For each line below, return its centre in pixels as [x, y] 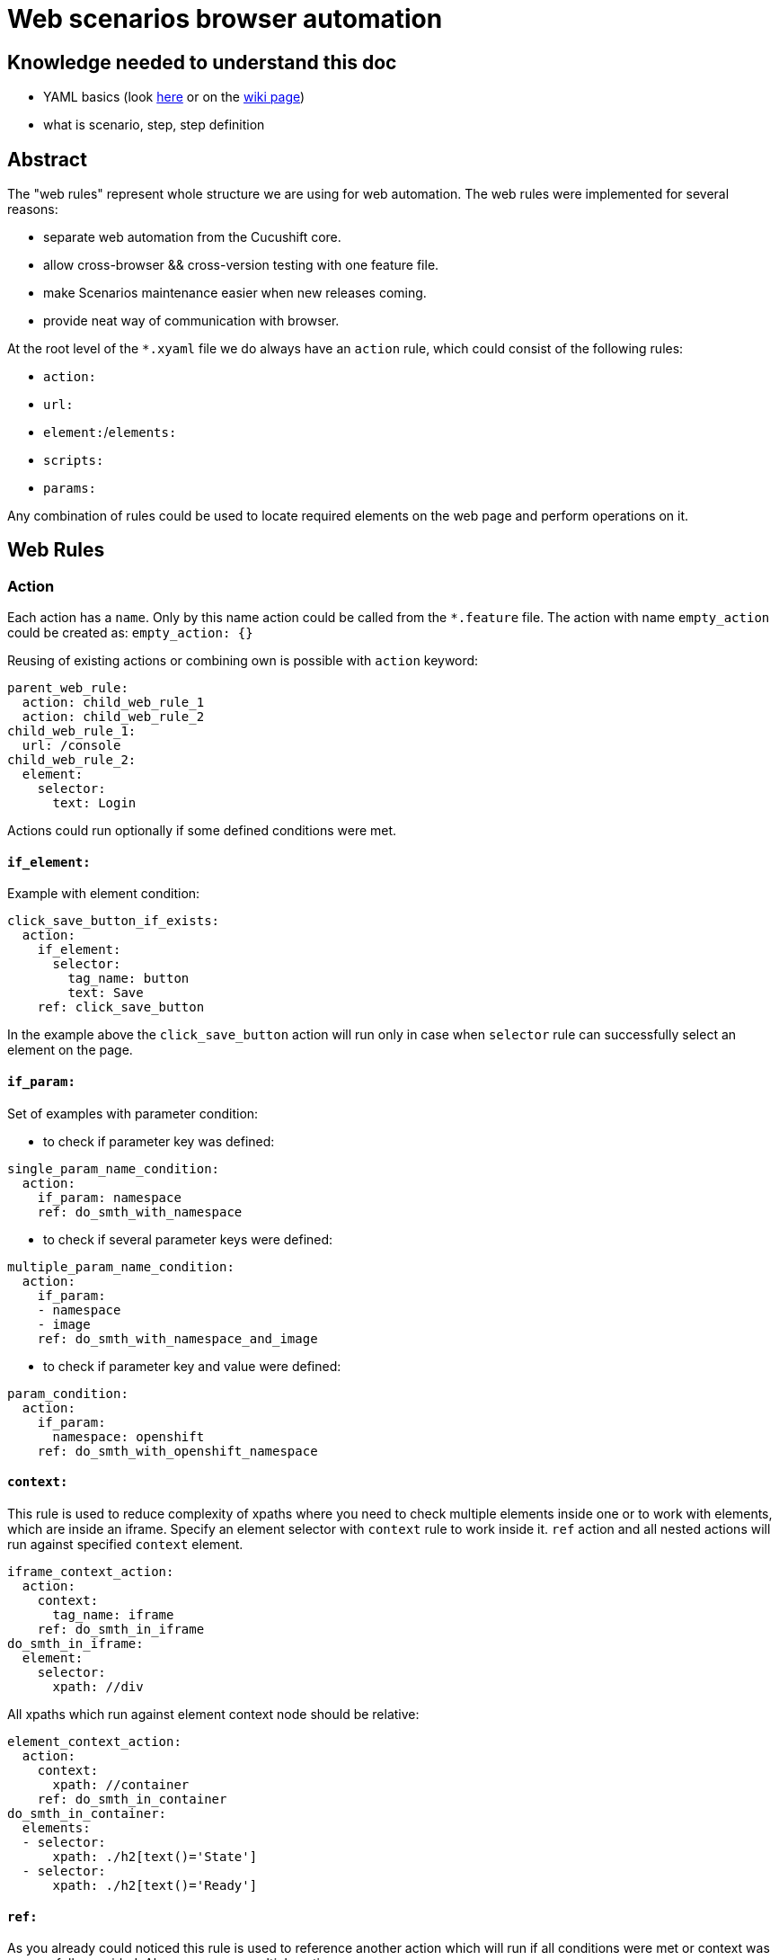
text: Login [94, 803]
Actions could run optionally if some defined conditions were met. [202, 831]
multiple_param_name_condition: [121, 1266]
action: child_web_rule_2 [113, 717]
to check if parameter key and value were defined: [192, 1366]
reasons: [33, 209]
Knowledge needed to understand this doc [202, 62]
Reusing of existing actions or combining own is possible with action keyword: [243, 661]
